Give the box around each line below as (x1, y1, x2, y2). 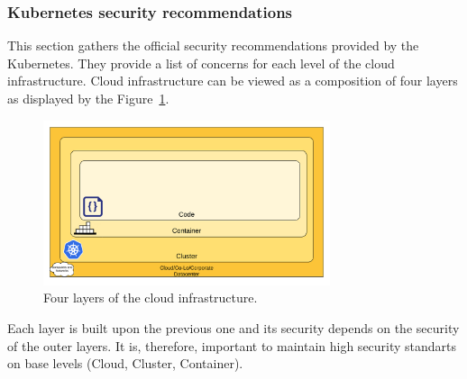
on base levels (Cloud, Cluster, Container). (7, 354, 243, 373)
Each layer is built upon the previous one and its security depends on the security (7, 319, 460, 337)
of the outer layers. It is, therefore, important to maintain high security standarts (7, 336, 457, 355)
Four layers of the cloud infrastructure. (43, 288, 258, 307)
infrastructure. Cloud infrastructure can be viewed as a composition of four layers (7, 71, 458, 90)
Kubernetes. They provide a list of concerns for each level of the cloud (7, 53, 395, 72)
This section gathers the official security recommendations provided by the (7, 36, 419, 55)
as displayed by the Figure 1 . (7, 89, 169, 107)
